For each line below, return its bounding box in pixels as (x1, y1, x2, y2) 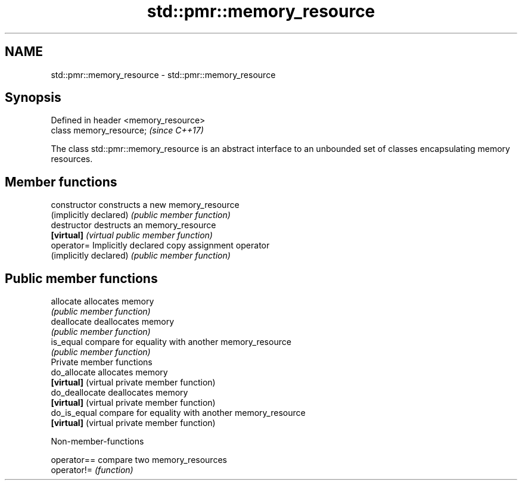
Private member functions (51, 357, 153, 368)
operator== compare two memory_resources (51, 455, 227, 465)
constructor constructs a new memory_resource (51, 200, 240, 210)
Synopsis (5, 90, 61, 105)
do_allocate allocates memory (51, 367, 168, 378)
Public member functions (5, 271, 158, 286)
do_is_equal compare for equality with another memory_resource (51, 408, 306, 418)
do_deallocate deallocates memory (51, 387, 188, 398)
